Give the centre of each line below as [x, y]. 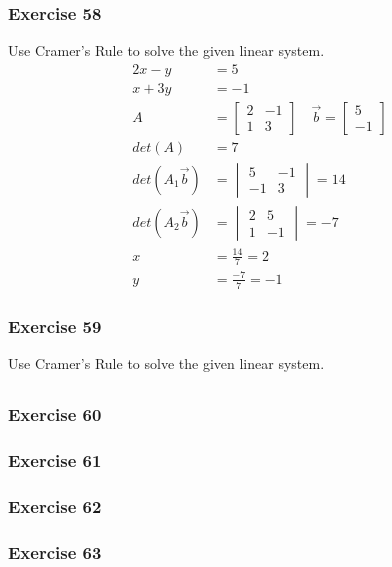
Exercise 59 [55, 325]
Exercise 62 [55, 505]
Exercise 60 [55, 414]
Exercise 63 [55, 551]
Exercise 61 [55, 459]
